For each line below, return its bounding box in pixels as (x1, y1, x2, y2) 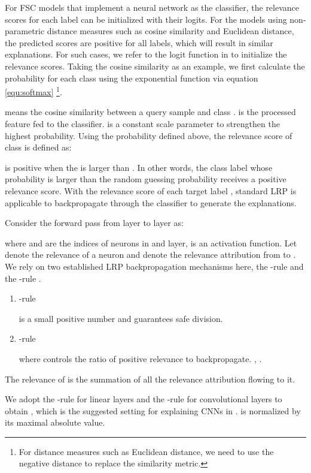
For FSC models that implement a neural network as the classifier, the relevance (5, 1, 300, 13)
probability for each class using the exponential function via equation (5, 71, 258, 84)
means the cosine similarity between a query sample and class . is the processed (5, 106, 296, 118)
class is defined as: (5, 141, 72, 153)
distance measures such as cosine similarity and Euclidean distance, (47, 25, 294, 37)
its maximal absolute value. (5, 416, 105, 429)
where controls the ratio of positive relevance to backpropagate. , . (19, 352, 262, 364)
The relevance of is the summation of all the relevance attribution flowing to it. (5, 372, 295, 385)
